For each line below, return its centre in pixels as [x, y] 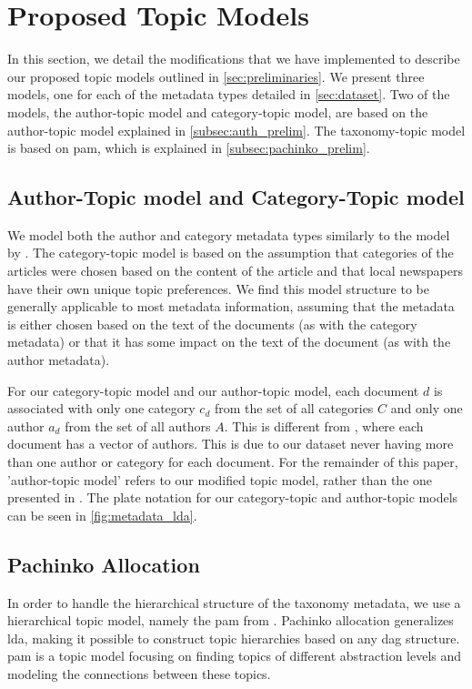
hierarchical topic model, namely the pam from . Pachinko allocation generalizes [231, 620]
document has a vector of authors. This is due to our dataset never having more [231, 444]
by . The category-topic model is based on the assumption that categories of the [231, 253]
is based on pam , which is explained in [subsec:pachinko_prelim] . [189, 148]
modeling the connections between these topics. [139, 673]
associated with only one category [101, 408]
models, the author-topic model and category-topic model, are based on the [218, 111]
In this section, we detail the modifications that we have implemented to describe [234, 59]
